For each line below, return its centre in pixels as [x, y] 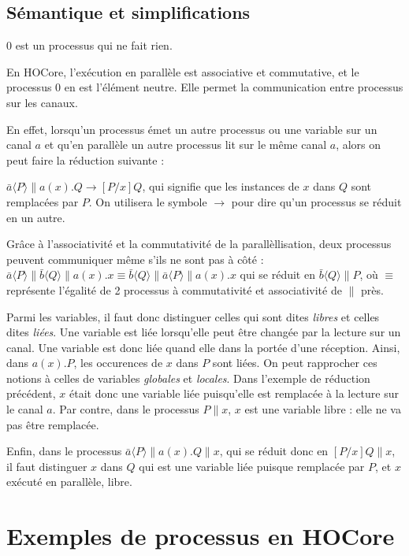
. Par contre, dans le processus [126, 409]
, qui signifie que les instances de [221, 186]
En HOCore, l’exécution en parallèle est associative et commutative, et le [183, 71]
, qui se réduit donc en [274, 451]
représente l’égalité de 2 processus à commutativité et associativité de [174, 289]
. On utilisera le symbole [148, 201]
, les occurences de [118, 363]
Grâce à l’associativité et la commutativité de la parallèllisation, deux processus [199, 244]
